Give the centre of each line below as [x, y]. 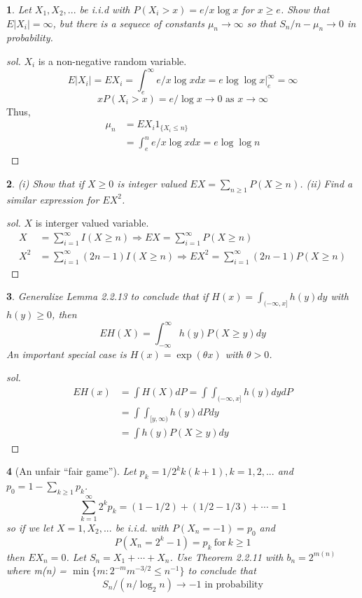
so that [262, 23]
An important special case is [67, 354]
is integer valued [152, 183]
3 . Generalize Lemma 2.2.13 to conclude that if [107, 296]
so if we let [30, 527]
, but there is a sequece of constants [128, 23]
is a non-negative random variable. [112, 60]
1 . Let [19, 9]
